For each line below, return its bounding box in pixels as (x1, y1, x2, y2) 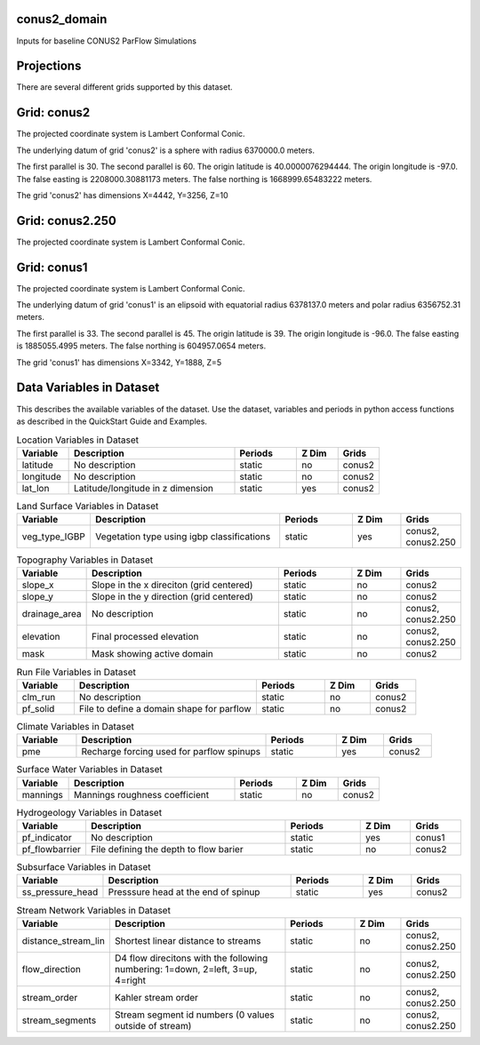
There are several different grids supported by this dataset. (16, 82, 233, 92)
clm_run (21, 690, 56, 703)
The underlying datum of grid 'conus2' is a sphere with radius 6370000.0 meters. (16, 145, 316, 156)
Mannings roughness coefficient (74, 788, 209, 801)
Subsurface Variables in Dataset (16, 861, 151, 873)
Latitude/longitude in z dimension (74, 482, 213, 494)
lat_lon (21, 482, 50, 494)
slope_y (21, 591, 53, 603)
